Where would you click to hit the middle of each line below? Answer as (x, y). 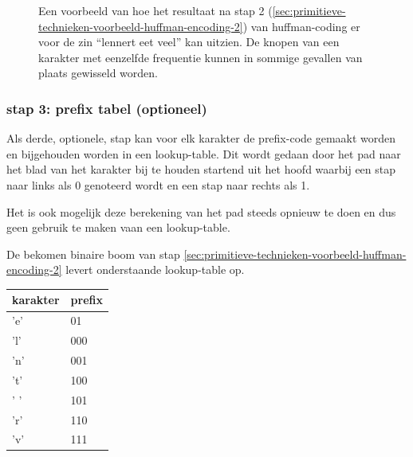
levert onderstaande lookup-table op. (155, 270)
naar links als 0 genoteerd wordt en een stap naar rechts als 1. (158, 184)
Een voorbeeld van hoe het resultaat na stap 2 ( (155, 10)
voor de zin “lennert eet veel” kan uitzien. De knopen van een (189, 42)
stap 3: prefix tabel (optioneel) (107, 108)
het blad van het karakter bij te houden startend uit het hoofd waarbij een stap (201, 169)
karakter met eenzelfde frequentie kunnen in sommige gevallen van (201, 57)
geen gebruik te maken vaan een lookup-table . (118, 227)
